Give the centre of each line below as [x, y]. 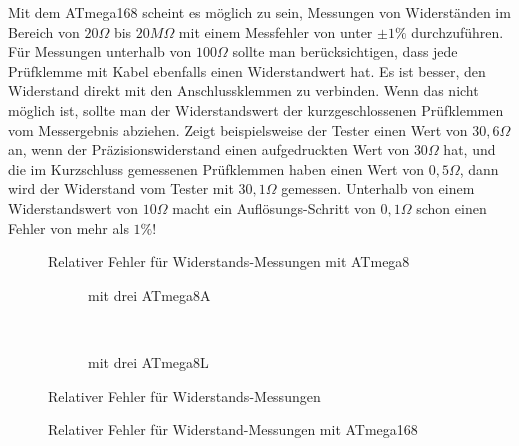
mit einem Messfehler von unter [275, 31]
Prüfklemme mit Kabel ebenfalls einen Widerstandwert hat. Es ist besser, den [247, 70]
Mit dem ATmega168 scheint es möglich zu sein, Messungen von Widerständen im [259, 12]
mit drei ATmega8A [149, 294]
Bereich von [44, 31]
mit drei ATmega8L [148, 361]
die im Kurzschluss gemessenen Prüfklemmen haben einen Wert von [216, 168]
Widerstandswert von [73, 207]
